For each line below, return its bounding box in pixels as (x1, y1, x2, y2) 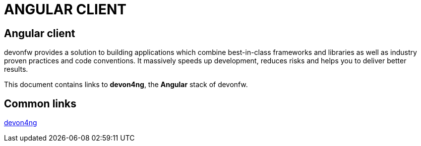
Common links (4, 97, 77, 110)
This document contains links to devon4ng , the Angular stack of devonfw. (4, 80, 248, 89)
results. (4, 65, 28, 74)
